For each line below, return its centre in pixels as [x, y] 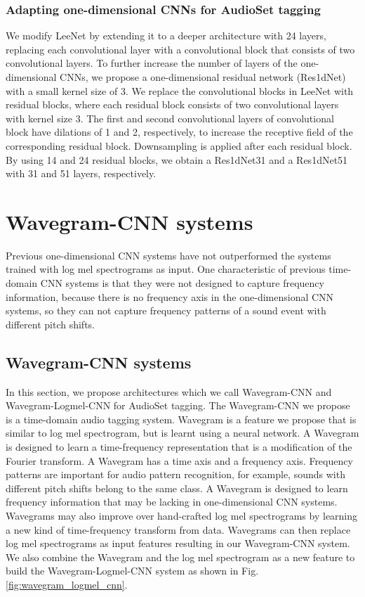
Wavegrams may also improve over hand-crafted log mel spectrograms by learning [182, 515]
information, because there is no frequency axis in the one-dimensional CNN [170, 296]
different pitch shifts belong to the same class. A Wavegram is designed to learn [177, 488]
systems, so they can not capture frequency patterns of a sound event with [166, 310]
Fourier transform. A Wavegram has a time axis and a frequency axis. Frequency [179, 460]
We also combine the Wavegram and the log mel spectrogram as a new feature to [180, 557]
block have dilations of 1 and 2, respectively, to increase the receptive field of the [179, 132]
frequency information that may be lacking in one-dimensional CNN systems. [172, 502]
